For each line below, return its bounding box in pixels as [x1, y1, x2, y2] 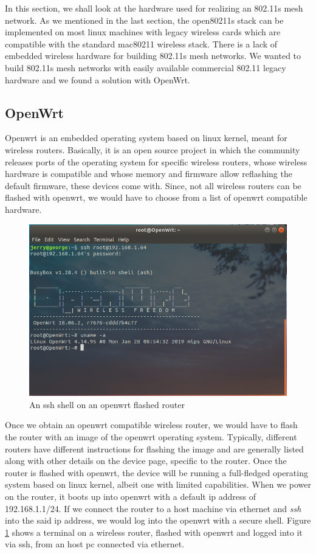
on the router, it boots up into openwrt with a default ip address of [5, 490, 256, 502]
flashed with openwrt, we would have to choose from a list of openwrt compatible [5, 191, 307, 204]
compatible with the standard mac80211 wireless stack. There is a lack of [5, 37, 278, 50]
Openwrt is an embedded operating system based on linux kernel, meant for [5, 131, 287, 144]
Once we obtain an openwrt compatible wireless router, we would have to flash [5, 418, 298, 431]
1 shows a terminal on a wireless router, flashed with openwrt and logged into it [5, 525, 303, 538]
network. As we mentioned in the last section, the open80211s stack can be [5, 13, 284, 26]
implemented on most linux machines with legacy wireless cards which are [5, 26, 281, 38]
